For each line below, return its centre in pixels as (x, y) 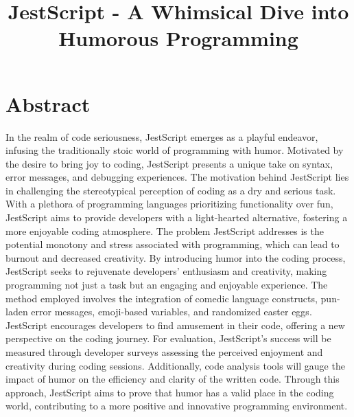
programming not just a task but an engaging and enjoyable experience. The (167, 285)
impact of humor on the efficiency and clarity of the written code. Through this (173, 379)
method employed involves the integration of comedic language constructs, (162, 298)
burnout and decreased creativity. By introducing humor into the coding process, (176, 257)
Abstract (48, 103)
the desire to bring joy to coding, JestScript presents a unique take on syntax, (169, 163)
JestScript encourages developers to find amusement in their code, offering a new (175, 325)
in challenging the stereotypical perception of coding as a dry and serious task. (171, 190)
